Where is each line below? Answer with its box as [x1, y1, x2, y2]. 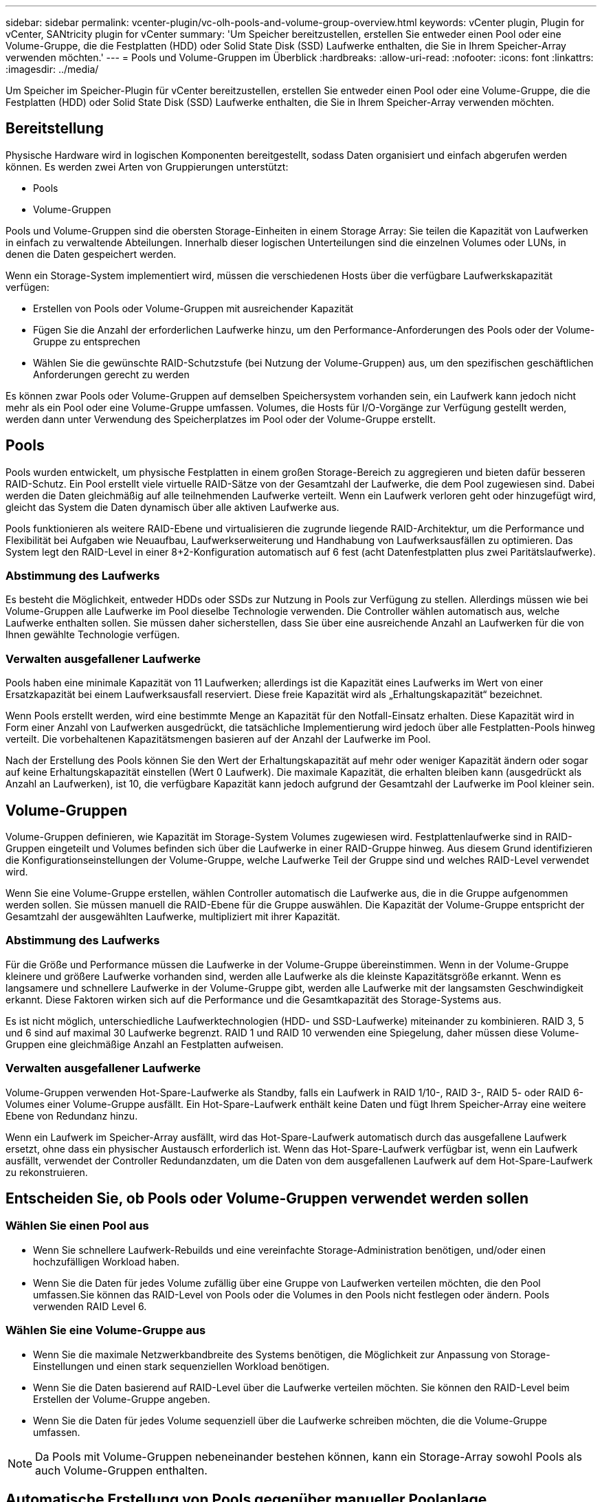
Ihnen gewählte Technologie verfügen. [5, 629, 180, 641]
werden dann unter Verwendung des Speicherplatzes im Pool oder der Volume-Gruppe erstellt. [5, 413, 436, 425]
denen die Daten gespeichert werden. [5, 248, 177, 260]
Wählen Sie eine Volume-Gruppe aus [5, 1323, 206, 1338]
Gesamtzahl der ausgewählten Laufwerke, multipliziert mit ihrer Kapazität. [5, 911, 340, 923]
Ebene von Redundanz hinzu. [5, 1109, 138, 1122]
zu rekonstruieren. [5, 1166, 88, 1178]
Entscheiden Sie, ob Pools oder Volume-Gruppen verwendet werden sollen [5, 1189, 529, 1207]
